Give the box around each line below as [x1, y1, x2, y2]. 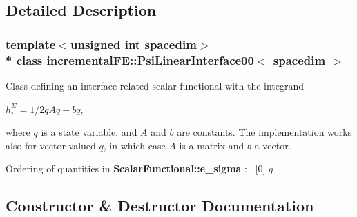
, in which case [103, 138, 166, 152]
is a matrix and [179, 138, 244, 152]
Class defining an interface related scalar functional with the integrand [6, 78, 305, 92]
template [6, 35, 56, 52]
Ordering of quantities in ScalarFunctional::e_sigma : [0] [6, 161, 266, 176]
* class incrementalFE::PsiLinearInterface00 [6, 51, 254, 68]
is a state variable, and [41, 125, 137, 139]
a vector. [254, 138, 291, 152]
